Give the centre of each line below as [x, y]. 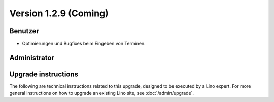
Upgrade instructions [44, 74]
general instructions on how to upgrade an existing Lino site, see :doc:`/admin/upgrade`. [102, 93]
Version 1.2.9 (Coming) [59, 13]
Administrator [32, 58]
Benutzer [24, 31]
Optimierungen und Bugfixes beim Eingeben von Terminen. [84, 44]
